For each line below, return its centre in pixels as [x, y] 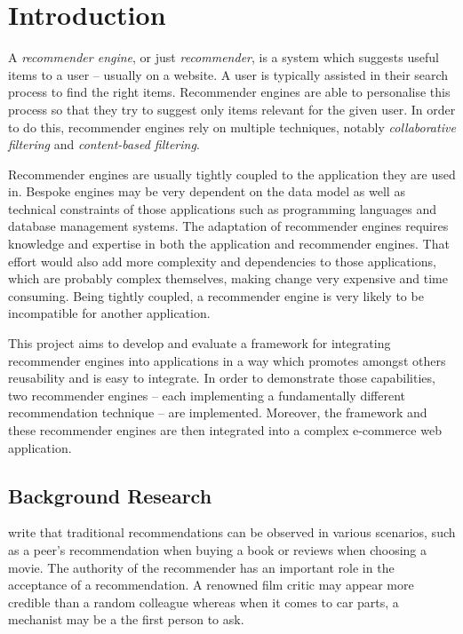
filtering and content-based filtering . [104, 144]
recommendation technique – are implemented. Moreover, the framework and [218, 412]
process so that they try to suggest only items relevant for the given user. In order [232, 109]
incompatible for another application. [109, 313]
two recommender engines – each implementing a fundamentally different [207, 395]
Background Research [110, 495]
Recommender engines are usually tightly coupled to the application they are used [232, 174]
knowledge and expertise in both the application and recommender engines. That [229, 244]
